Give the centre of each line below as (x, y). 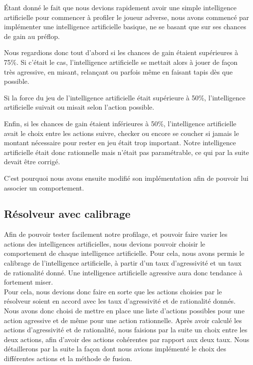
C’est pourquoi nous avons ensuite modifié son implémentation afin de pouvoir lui (126, 178)
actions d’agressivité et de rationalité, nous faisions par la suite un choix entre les (126, 330)
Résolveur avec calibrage (67, 214)
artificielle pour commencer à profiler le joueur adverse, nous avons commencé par (126, 17)
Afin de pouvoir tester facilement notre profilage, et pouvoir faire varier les (116, 234)
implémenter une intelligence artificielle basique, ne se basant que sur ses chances (125, 27)
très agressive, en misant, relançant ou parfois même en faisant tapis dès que (118, 71)
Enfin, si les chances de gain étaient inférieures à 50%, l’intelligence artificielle (120, 123)
